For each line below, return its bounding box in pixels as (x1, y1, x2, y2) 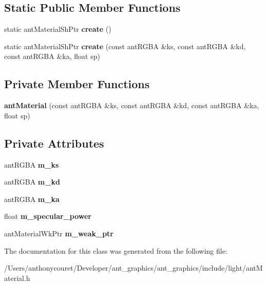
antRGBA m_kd (4, 176, 60, 187)
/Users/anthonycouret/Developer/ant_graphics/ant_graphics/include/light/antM (4, 262, 263, 273)
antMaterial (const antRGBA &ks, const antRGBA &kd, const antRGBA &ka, (4, 100, 259, 111)
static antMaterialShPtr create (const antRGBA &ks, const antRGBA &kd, (4, 40, 246, 51)
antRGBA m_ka (4, 193, 60, 204)
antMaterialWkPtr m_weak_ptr (4, 228, 114, 238)
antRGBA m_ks (4, 159, 59, 170)
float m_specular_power (4, 211, 92, 221)
